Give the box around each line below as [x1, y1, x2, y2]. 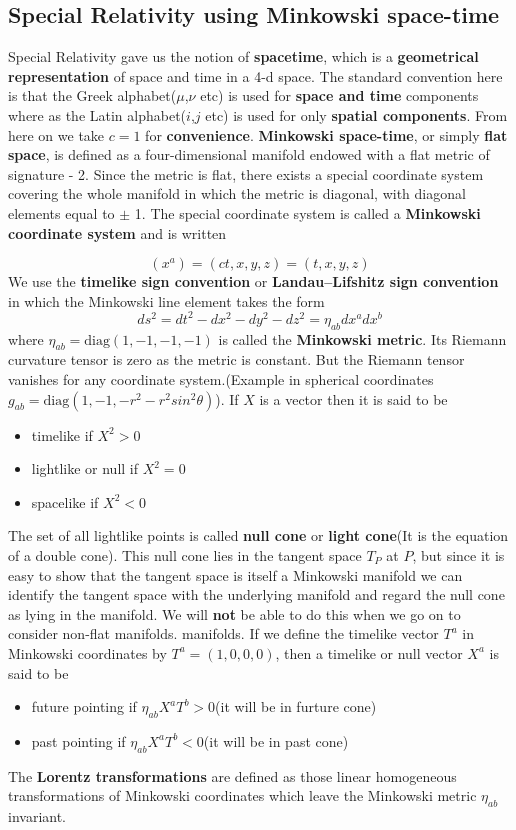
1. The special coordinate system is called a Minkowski [134, 202, 481, 223]
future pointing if [31, 696, 137, 717]
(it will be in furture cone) [215, 696, 377, 717]
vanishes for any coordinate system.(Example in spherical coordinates [8, 369, 434, 390]
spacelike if [31, 491, 99, 512]
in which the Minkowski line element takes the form [8, 290, 325, 311]
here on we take [8, 124, 105, 145]
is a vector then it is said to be [259, 388, 448, 409]
